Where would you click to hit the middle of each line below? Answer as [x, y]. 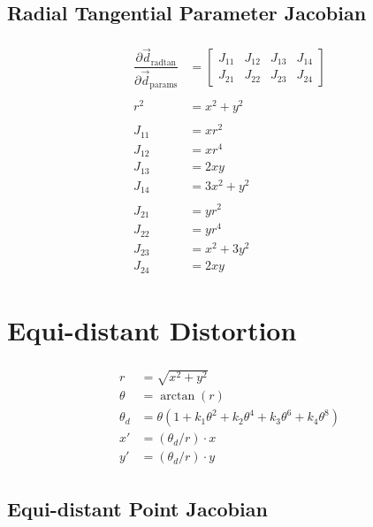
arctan [178, 397]
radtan [164, 62]
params [164, 85]
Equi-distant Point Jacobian [137, 508]
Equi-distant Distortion [152, 329]
